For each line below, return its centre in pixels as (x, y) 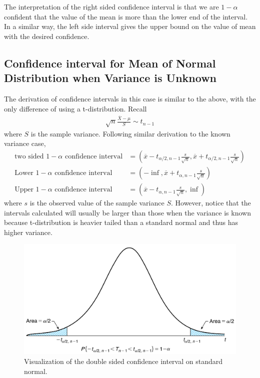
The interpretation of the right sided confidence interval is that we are (111, 6)
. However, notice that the (211, 203)
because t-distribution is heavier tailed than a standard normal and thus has (121, 222)
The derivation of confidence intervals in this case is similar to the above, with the (130, 98)
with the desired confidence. (47, 36)
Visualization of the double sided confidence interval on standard (123, 361)
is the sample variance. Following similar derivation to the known (130, 133)
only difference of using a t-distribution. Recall (75, 108)
